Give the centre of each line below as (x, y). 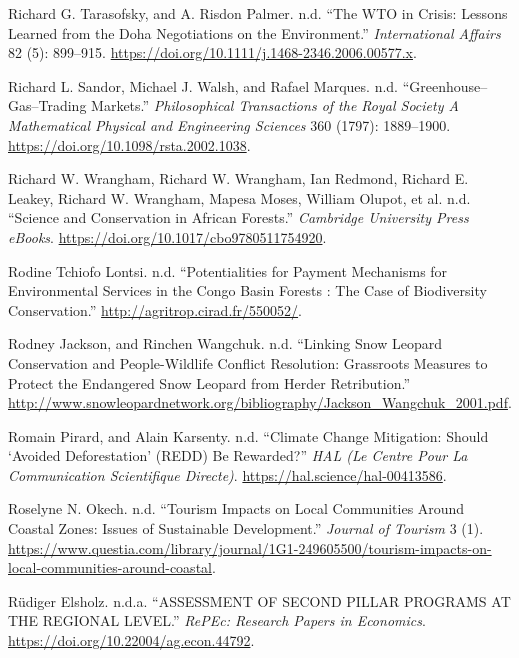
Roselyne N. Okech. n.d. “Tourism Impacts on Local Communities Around (236, 508)
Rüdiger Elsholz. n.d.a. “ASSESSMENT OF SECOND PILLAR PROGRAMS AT (259, 600)
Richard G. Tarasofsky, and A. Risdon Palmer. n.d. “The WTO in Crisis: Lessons (258, 13)
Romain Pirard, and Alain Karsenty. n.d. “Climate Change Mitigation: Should (248, 435)
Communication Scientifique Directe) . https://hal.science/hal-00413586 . (227, 474)
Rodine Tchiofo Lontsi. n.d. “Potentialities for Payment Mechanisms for (228, 270)
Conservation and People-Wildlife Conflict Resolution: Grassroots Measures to (248, 362)
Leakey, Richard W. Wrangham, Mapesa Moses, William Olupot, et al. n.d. (239, 197)
